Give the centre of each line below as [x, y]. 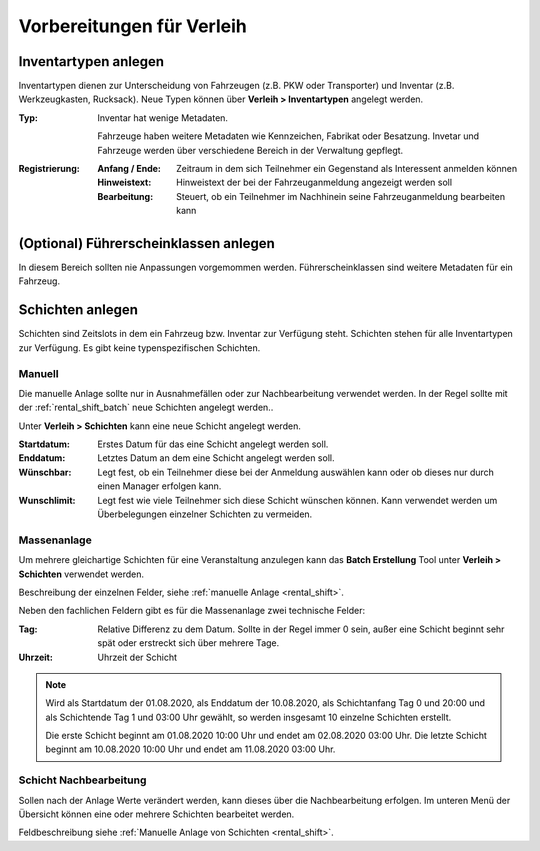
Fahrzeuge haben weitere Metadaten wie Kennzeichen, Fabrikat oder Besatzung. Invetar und [288, 136]
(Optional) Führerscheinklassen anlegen [146, 243]
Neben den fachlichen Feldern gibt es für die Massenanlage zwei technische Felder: [191, 611]
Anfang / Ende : [129, 169]
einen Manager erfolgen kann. [159, 486]
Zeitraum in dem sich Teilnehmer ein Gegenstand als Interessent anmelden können [347, 169]
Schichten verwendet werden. [81, 574]
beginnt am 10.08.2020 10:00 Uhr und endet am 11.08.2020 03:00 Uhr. [190, 749]
